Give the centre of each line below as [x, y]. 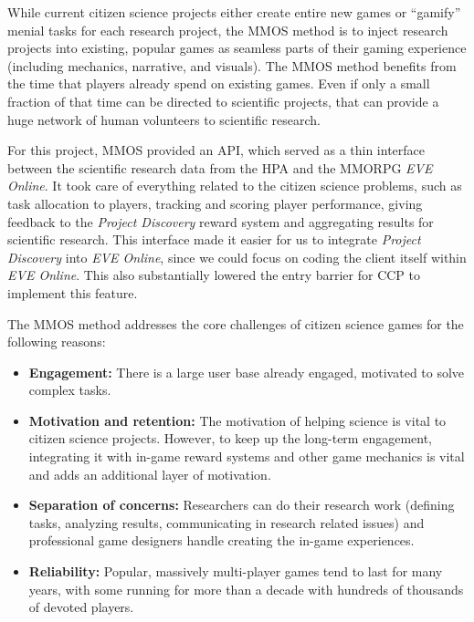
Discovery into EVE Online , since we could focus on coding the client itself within [237, 257]
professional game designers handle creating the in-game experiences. [221, 540]
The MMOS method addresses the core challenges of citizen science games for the [236, 323]
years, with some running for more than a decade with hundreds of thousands [246, 589]
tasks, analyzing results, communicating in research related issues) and [226, 522]
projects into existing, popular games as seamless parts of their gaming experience [237, 48]
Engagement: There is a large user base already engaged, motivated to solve [247, 372]
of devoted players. [81, 607]
